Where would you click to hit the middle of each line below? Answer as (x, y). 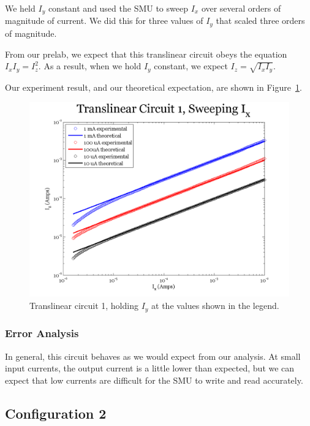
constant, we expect (191, 66)
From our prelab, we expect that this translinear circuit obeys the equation (146, 54)
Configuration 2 (56, 413)
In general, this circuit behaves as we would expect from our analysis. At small (153, 356)
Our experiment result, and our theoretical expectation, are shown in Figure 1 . (153, 87)
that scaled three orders (260, 21)
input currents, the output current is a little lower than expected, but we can (150, 368)
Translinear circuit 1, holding (84, 306)
